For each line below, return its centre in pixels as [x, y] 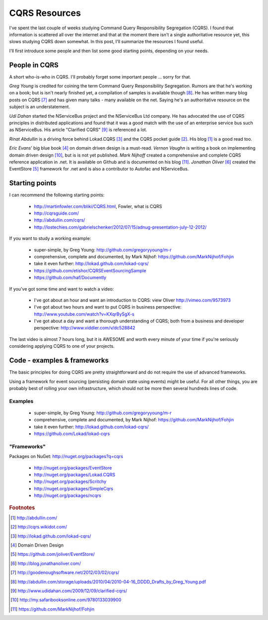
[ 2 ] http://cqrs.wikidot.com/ [39, 527]
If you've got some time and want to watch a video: [62, 289]
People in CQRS [34, 65]
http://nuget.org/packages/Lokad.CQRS [75, 474]
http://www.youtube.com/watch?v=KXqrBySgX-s [84, 314]
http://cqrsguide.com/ [57, 213]
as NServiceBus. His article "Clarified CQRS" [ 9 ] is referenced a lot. [78, 130]
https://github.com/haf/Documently [70, 278]
